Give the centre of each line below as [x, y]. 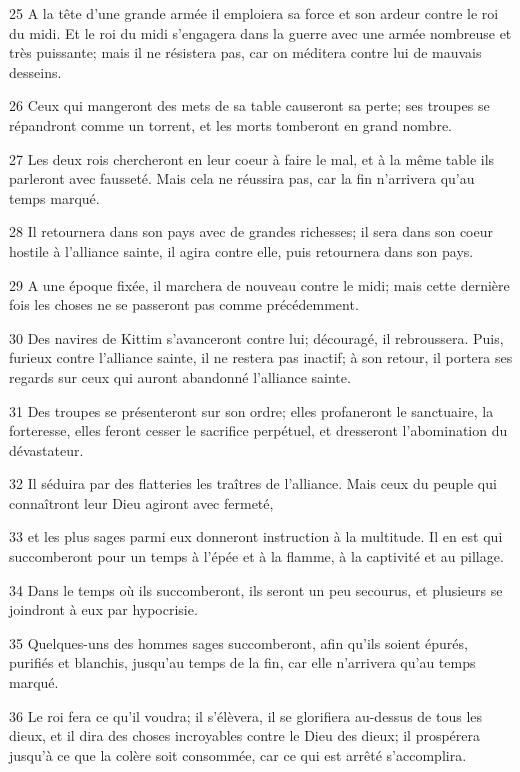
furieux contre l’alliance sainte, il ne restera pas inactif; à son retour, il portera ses [261, 357]
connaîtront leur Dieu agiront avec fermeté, [141, 502]
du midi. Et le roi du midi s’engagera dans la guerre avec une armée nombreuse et [260, 32]
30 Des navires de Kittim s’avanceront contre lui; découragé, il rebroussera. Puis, [256, 337]
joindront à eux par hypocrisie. [103, 609]
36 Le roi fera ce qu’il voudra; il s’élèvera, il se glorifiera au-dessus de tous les [246, 715]
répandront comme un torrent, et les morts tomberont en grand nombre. [231, 124]
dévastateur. [46, 449]
